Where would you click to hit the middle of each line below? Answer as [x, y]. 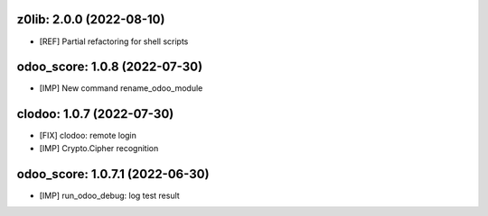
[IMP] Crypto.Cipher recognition [99, 148]
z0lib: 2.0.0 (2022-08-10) [91, 19]
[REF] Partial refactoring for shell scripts [114, 41]
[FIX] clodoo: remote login [88, 136]
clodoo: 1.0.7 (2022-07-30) [95, 114]
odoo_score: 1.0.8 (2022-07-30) [110, 67]
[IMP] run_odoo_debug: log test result [109, 195]
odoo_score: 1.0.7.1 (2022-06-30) [113, 174]
